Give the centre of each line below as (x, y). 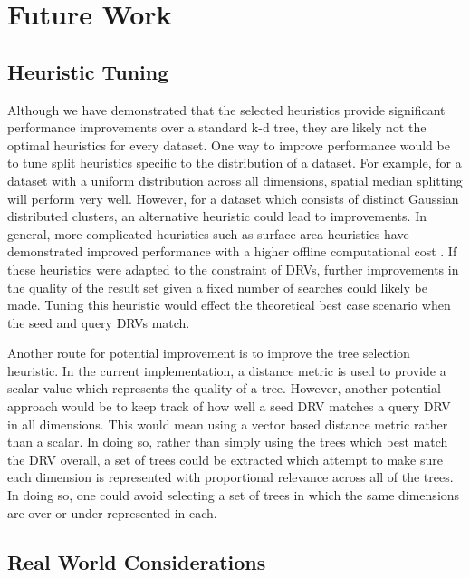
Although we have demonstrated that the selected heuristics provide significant (226, 109)
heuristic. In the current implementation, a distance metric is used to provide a (227, 370)
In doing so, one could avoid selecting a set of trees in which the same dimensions (234, 495)
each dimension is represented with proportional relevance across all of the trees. (230, 477)
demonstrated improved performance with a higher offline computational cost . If (232, 251)
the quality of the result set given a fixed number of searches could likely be (217, 287)
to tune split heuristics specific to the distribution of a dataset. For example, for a (235, 163)
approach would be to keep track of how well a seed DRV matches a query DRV (229, 406)
